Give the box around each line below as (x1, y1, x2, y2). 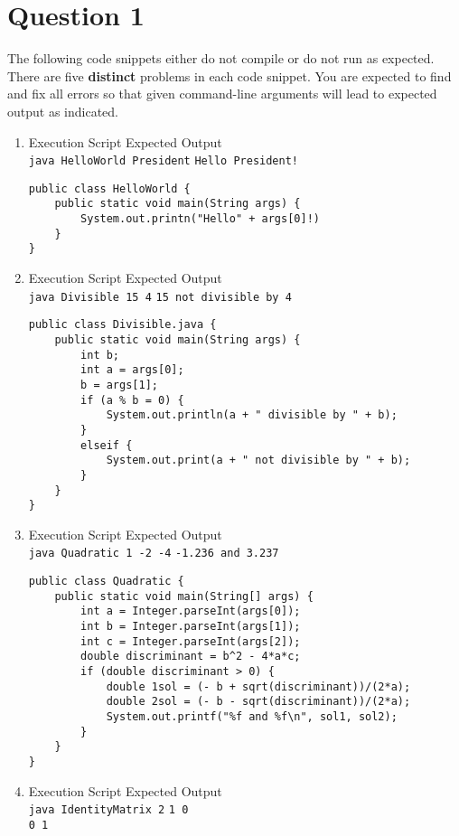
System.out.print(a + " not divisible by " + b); (106, 454, 411, 467)
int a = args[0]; (80, 363, 184, 377)
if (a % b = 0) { (80, 393, 184, 407)
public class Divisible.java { (28, 318, 217, 332)
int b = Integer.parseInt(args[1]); (80, 620, 301, 634)
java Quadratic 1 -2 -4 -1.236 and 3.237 (28, 547, 279, 560)
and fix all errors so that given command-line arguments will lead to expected (7, 84, 437, 103)
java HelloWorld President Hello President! (28, 155, 298, 168)
